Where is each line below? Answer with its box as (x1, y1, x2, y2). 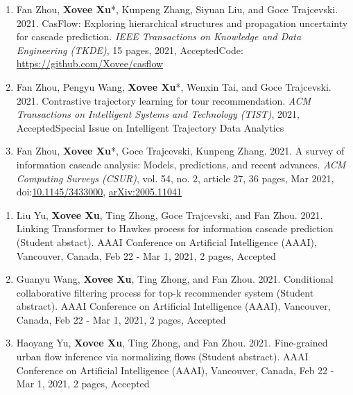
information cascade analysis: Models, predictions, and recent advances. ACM (16, 157, 346, 171)
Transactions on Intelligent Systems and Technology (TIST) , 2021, (16, 107, 300, 121)
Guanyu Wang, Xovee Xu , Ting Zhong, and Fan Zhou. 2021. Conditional (16, 272, 334, 286)
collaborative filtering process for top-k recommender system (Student (16, 285, 314, 299)
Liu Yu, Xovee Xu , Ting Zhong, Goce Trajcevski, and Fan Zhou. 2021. (16, 207, 323, 222)
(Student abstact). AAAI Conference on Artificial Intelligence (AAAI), (16, 234, 317, 249)
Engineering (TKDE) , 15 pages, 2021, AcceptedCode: (16, 42, 243, 57)
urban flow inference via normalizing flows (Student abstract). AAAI (16, 349, 309, 364)
